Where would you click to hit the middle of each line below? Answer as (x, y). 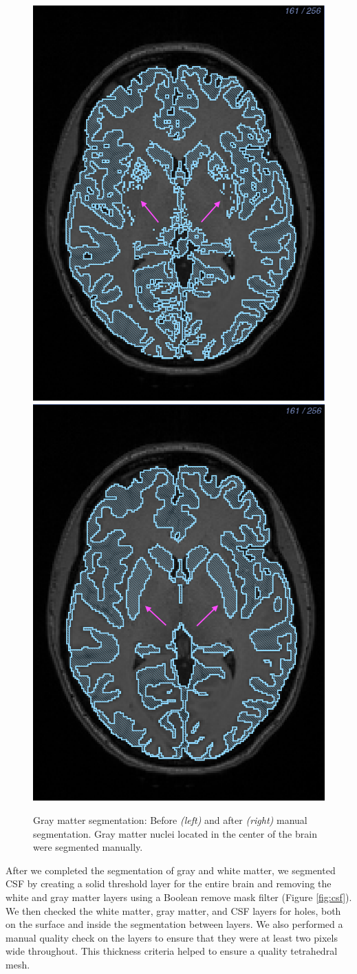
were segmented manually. (88, 847)
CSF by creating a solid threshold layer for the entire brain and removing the (169, 883)
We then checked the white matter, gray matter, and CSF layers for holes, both (173, 910)
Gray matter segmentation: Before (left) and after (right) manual (170, 820)
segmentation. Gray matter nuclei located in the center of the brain (175, 833)
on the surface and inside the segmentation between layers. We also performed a (174, 924)
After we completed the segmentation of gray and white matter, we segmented (171, 870)
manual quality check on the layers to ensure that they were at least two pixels (172, 937)
